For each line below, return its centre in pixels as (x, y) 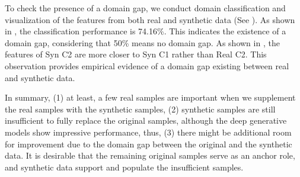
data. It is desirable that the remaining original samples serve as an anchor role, (150, 155)
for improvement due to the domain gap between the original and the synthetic (149, 144)
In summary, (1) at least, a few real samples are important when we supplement (150, 97)
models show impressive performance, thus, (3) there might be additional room (148, 132)
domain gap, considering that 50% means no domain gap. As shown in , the (142, 42)
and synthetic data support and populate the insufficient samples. (124, 167)
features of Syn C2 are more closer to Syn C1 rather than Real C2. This (136, 54)
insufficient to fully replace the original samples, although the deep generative (146, 120)
